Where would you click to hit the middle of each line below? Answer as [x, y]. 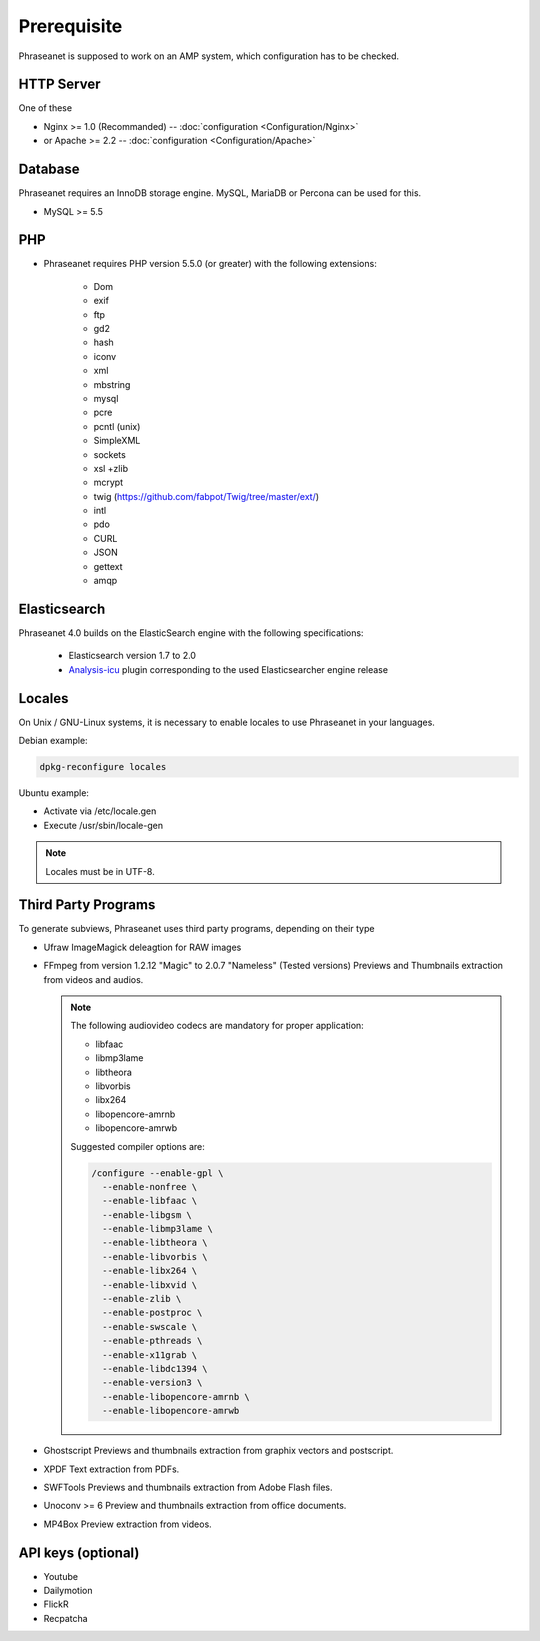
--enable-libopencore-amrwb [170, 1411]
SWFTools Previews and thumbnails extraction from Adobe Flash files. [188, 1487]
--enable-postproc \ [152, 1313]
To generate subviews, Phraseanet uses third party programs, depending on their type [196, 929]
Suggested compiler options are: [137, 1146]
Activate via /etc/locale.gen [100, 811]
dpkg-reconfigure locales [103, 766]
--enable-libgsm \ [146, 1214]
